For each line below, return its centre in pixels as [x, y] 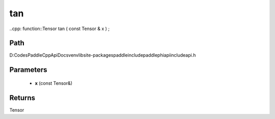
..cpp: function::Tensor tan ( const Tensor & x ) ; [60, 29]
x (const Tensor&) [54, 83]
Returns [22, 98]
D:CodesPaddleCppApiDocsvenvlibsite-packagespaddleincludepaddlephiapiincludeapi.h [103, 55]
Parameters [28, 70]
